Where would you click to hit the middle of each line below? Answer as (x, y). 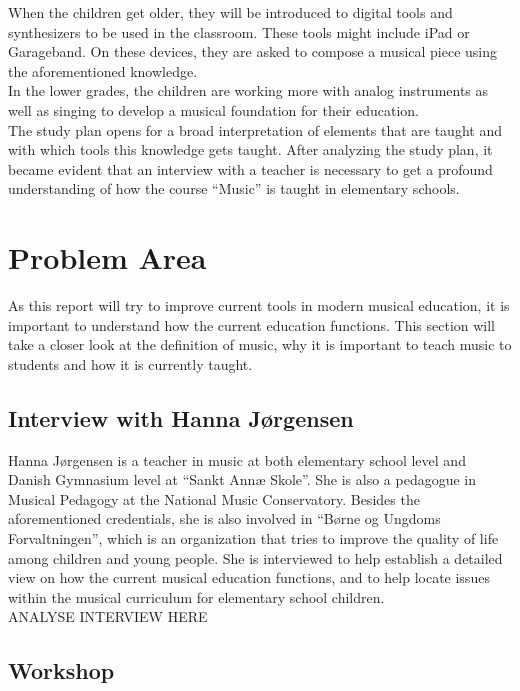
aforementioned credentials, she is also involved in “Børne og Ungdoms (224, 518)
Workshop (61, 670)
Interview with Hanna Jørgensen (181, 417)
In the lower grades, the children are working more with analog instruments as (248, 90)
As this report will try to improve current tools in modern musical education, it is (259, 305)
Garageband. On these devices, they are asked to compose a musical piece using (253, 51)
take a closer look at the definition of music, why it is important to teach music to (260, 344)
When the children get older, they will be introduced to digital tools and (230, 12)
